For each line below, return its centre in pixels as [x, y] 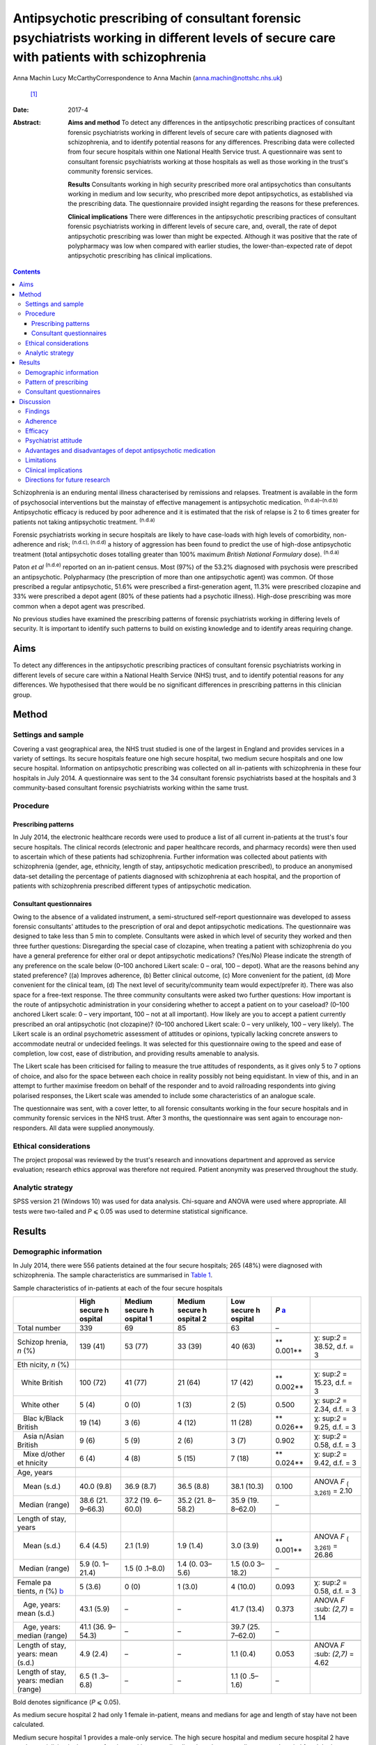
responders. [30, 1128]
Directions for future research [68, 480]
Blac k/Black [44, 1418]
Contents [27, 272]
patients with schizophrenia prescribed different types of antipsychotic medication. [132, 886]
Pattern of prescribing [57, 382]
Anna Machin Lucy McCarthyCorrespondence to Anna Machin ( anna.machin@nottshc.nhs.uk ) [148, 78]
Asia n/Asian [44, 1436]
